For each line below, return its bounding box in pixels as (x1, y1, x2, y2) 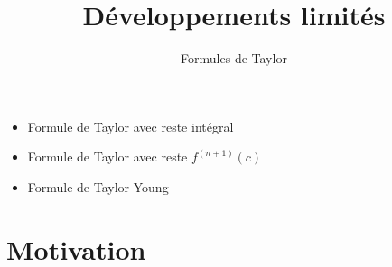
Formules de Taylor (181, 49, 287, 68)
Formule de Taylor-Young (27, 177, 169, 196)
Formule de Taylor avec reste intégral (27, 116, 234, 135)
